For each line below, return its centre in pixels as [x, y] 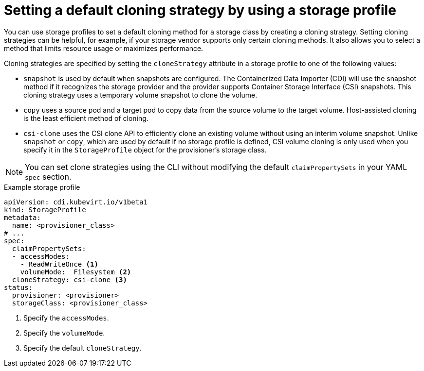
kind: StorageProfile [45, 210]
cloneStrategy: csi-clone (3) [69, 279]
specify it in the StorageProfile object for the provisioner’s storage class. [145, 150]
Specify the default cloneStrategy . [83, 348]
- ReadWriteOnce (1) [59, 264]
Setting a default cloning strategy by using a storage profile [200, 10]
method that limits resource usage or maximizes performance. [104, 48]
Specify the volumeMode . [64, 333]
